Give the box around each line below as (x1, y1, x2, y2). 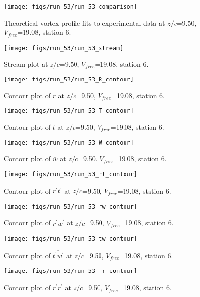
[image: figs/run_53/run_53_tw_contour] (4, 235, 138, 243)
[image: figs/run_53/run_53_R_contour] (4, 76, 134, 83)
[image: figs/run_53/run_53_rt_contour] (4, 170, 138, 178)
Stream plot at (4, 58, 48, 69)
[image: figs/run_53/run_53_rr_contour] (4, 268, 138, 275)
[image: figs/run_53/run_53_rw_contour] (4, 203, 138, 210)
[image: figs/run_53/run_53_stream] (4, 44, 124, 52)
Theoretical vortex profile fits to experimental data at (4, 17, 165, 27)
